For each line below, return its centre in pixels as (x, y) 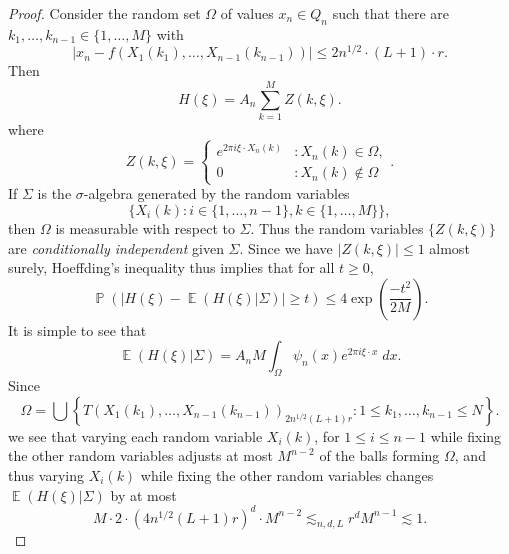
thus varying (46, 474)
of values (247, 13)
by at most (143, 494)
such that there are (391, 13)
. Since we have (286, 247)
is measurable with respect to (145, 228)
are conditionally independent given (116, 247)
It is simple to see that (77, 329)
